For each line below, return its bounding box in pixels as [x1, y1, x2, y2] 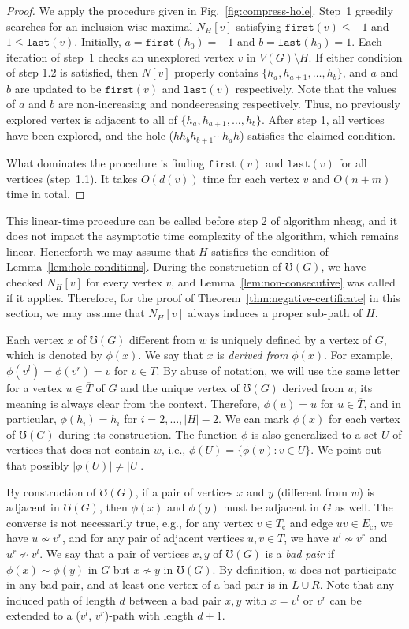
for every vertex [86, 274, 162, 290]
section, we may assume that [6, 305, 145, 321]
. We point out [310, 441, 381, 458]
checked [6, 274, 43, 290]
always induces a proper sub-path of [188, 305, 363, 321]
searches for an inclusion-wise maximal [6, 17, 193, 34]
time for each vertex [203, 170, 299, 186]
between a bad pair [128, 591, 221, 608]
